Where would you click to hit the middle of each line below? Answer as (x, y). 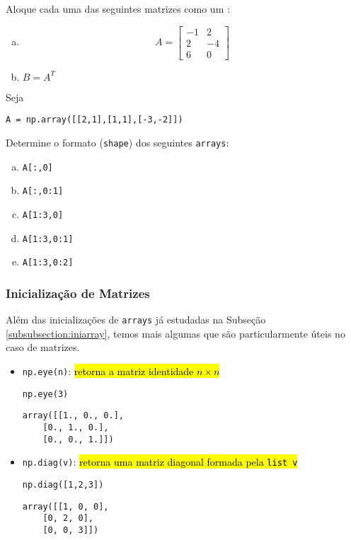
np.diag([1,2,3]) (63, 484)
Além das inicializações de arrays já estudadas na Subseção (136, 320)
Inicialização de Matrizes (78, 293)
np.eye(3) (45, 394)
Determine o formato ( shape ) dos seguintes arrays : (117, 142)
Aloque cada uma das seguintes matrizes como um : (118, 8)
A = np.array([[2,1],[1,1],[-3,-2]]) (94, 120)
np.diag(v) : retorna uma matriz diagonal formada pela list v (160, 462)
